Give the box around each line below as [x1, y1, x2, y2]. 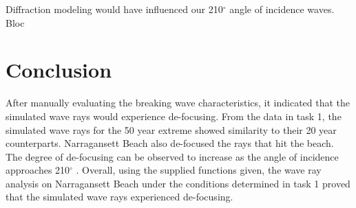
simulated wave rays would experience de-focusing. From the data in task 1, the [6, 108, 342, 123]
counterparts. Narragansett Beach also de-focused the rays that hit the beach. [6, 136, 334, 150]
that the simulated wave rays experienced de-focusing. [6, 189, 233, 204]
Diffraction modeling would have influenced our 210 [6, 2, 223, 16]
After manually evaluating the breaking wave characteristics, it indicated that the [6, 95, 350, 110]
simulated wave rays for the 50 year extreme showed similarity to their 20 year [6, 122, 337, 137]
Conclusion [6, 56, 112, 84]
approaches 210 [6, 163, 70, 177]
